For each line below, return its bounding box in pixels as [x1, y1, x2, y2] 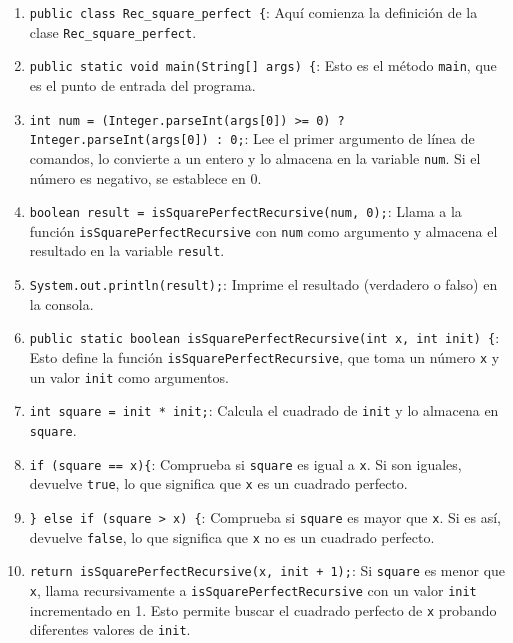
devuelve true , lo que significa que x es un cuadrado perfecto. [29, 473, 408, 494]
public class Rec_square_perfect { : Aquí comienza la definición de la [29, 2, 478, 22]
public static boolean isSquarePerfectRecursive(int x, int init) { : [29, 327, 500, 348]
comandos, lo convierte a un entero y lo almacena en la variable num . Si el [29, 147, 481, 168]
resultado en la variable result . [29, 240, 225, 261]
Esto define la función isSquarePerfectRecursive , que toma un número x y [29, 347, 500, 367]
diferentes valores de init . [29, 619, 191, 640]
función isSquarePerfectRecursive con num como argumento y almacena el [29, 220, 498, 241]
